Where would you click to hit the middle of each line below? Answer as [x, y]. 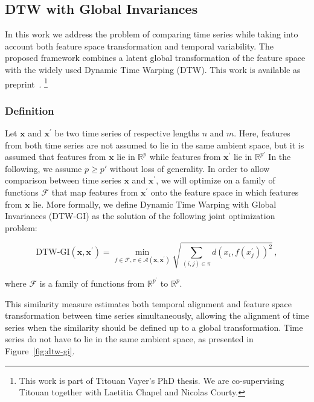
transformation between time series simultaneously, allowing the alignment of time [157, 315]
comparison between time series [63, 180]
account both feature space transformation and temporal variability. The [139, 46]
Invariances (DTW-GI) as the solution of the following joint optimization [140, 216]
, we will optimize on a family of [216, 180]
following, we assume [43, 168]
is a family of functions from [92, 283]
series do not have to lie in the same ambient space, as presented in [129, 339]
